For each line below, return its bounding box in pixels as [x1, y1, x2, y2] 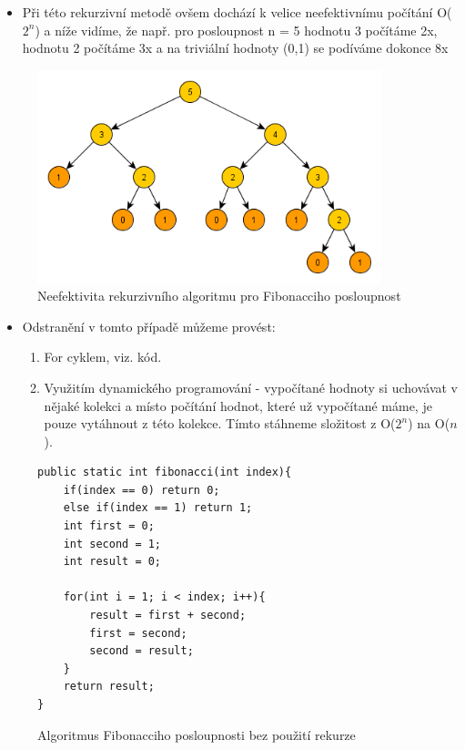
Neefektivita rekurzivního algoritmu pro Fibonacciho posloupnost [37, 286, 401, 305]
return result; [63, 680, 155, 693]
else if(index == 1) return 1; [63, 501, 253, 515]
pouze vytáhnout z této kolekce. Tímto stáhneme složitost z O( [44, 414, 396, 433]
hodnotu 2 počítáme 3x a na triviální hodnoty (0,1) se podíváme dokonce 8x [22, 38, 449, 57]
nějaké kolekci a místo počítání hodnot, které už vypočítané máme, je [44, 396, 432, 415]
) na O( [408, 414, 450, 433]
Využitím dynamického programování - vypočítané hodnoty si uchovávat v [44, 377, 458, 396]
